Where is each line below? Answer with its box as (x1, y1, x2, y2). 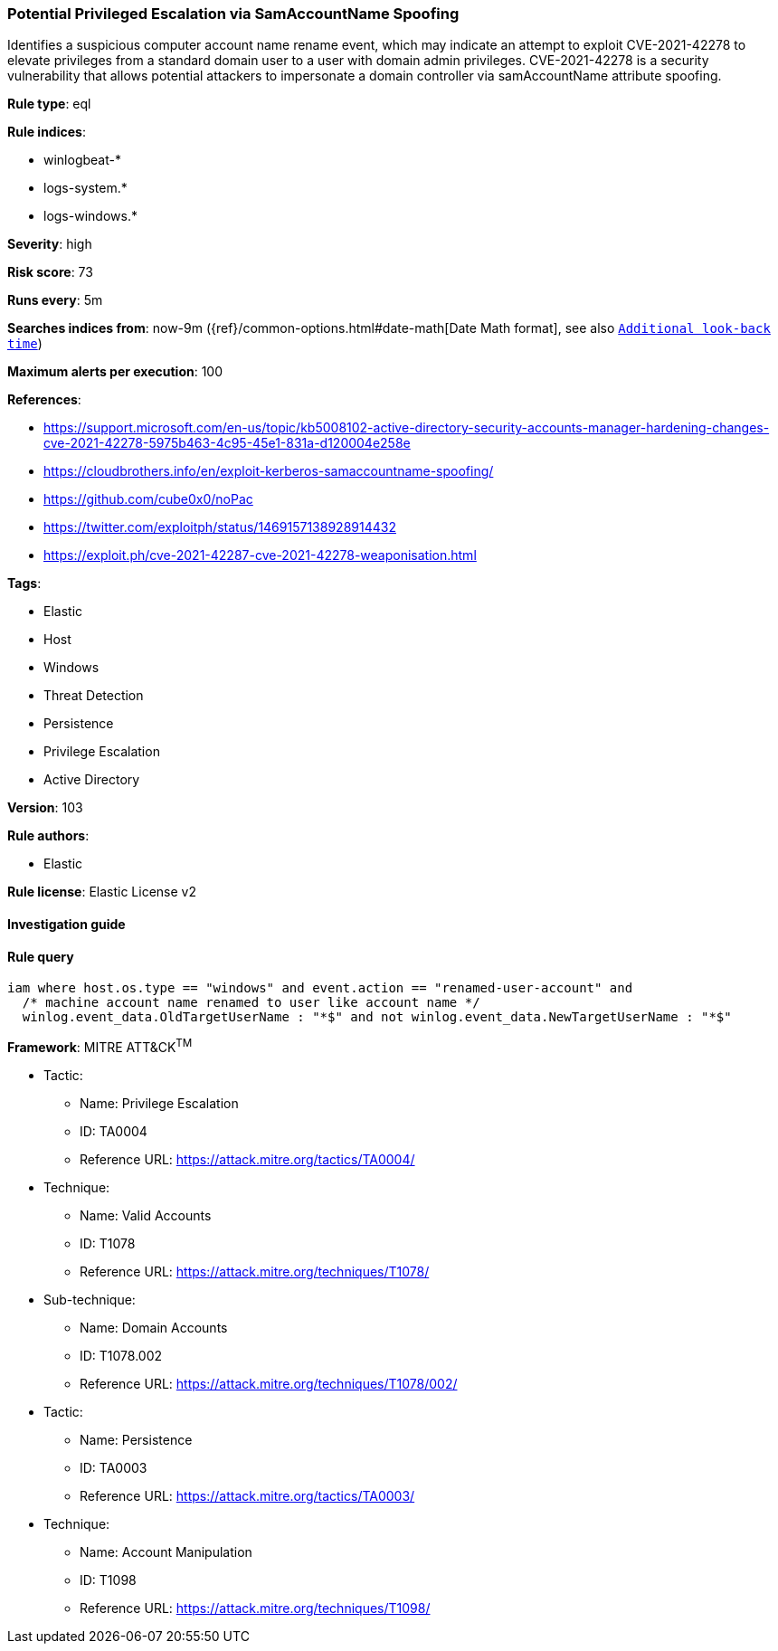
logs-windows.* (43, 208, 138, 224)
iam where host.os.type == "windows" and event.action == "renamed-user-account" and (7, 981, 633, 996)
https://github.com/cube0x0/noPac (43, 491, 253, 508)
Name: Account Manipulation (80, 1543, 252, 1560)
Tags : (7, 575, 42, 592)
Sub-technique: (43, 1291, 136, 1307)
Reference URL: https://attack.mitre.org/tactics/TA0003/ (80, 1487, 415, 1504)
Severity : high (7, 236, 92, 252)
